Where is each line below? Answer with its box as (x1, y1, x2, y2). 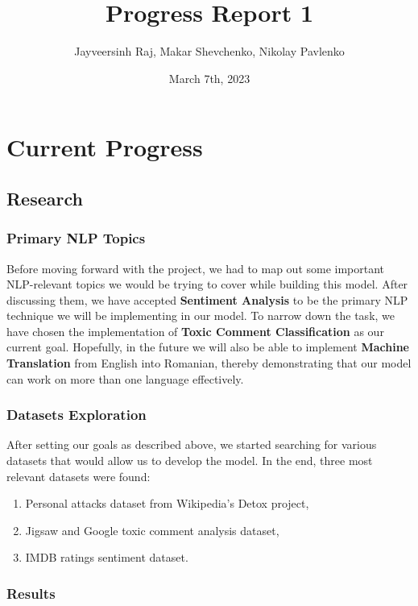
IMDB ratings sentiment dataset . (25, 549, 188, 566)
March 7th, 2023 (168, 69, 250, 86)
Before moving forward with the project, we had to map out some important (6, 259, 385, 276)
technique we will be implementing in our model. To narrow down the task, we (6, 307, 395, 324)
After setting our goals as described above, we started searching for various (6, 436, 377, 453)
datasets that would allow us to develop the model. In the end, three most (6, 452, 373, 469)
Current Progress (6, 131, 203, 164)
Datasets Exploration (6, 405, 147, 425)
